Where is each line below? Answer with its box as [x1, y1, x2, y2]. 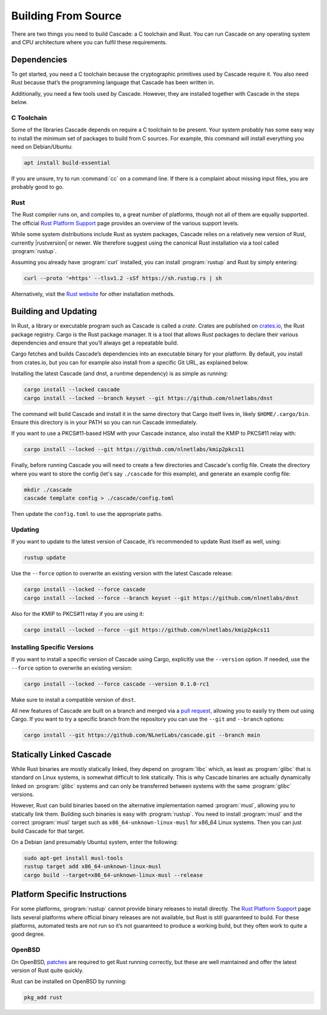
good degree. [11, 930, 45, 938]
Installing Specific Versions [11, 643, 94, 651]
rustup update [24, 554, 66, 561]
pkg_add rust [24, 994, 63, 1001]
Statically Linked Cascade [11, 749, 112, 759]
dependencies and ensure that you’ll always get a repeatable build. [11, 339, 179, 346]
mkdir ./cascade [24, 486, 73, 493]
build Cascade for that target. [11, 827, 85, 835]
